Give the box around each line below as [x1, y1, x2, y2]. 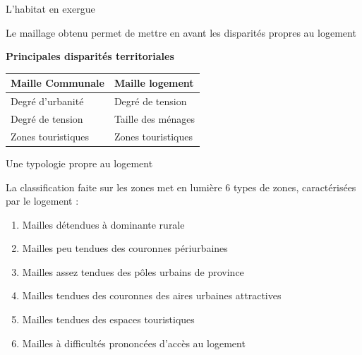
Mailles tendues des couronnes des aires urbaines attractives [22, 288, 282, 303]
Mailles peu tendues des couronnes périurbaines [22, 241, 228, 255]
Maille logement [114, 76, 194, 90]
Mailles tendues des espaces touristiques [22, 312, 195, 327]
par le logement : [6, 193, 79, 208]
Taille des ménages [114, 111, 195, 126]
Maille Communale [11, 76, 104, 90]
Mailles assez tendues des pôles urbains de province [22, 264, 244, 279]
